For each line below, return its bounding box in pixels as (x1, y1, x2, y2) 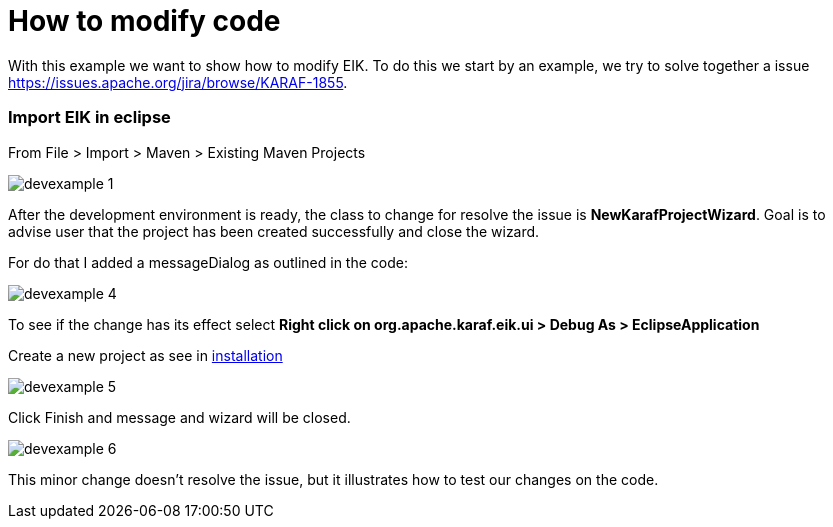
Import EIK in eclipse (8, 107, 171, 128)
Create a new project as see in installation (8, 346, 283, 364)
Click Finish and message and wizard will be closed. (8, 408, 351, 426)
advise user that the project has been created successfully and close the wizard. (8, 222, 540, 240)
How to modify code (8, 4, 281, 38)
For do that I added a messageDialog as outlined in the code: (8, 253, 408, 271)
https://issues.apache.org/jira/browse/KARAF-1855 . (8, 73, 348, 91)
